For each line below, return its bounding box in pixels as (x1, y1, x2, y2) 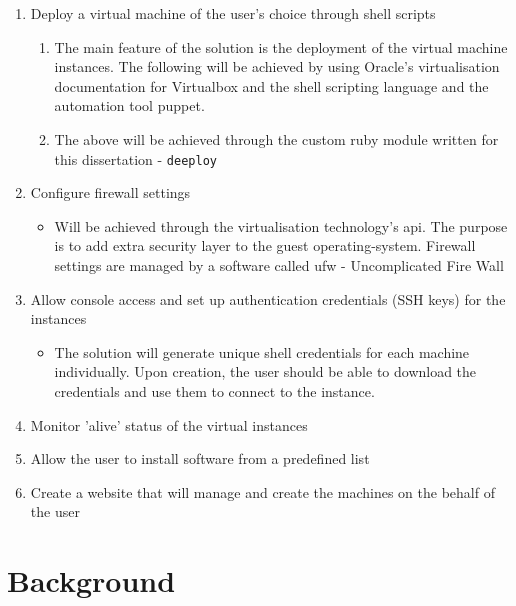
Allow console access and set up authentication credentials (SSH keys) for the (30, 288, 506, 309)
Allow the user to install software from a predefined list (30, 448, 370, 469)
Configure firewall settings (30, 182, 191, 203)
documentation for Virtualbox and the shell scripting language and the (54, 75, 489, 96)
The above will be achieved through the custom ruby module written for (54, 128, 499, 149)
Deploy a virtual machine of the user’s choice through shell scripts (30, 3, 436, 23)
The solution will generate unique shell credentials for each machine (54, 341, 470, 362)
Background (7, 560, 176, 601)
